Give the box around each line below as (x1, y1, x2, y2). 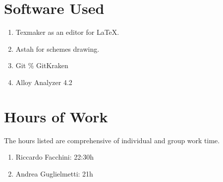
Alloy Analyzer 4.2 (15, 77, 72, 87)
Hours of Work (4, 106, 108, 126)
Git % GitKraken (15, 60, 68, 71)
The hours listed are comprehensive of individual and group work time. (4, 135, 220, 145)
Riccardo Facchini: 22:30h (15, 152, 94, 162)
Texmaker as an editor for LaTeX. (15, 27, 119, 37)
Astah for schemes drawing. (15, 43, 100, 54)
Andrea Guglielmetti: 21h (15, 168, 93, 179)
